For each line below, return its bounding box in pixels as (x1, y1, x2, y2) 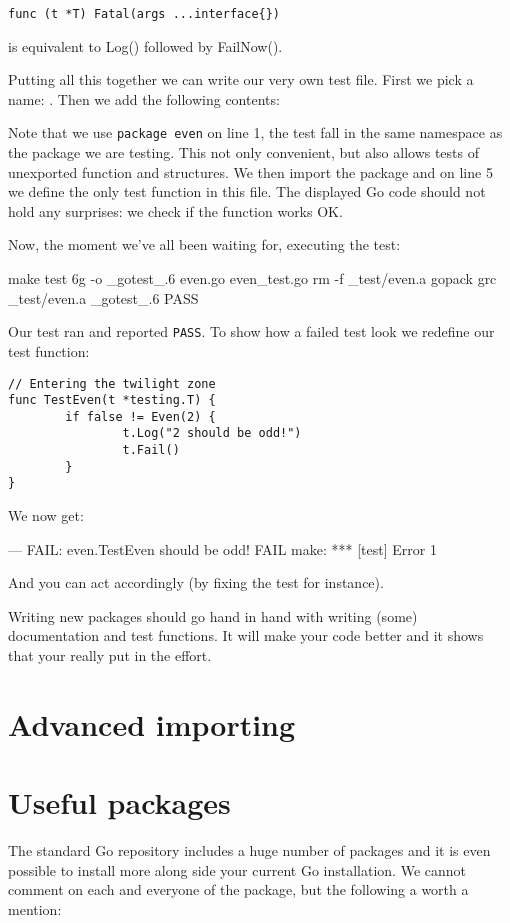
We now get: (8, 505, 84, 526)
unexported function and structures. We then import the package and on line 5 (8, 161, 493, 182)
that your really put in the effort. (8, 645, 212, 666)
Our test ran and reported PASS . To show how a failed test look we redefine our (8, 321, 495, 342)
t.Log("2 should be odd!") (122, 426, 302, 441)
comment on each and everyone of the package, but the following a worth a (8, 879, 469, 900)
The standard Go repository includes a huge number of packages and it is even (8, 840, 491, 861)
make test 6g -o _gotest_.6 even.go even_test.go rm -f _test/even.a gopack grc (8, 268, 497, 289)
